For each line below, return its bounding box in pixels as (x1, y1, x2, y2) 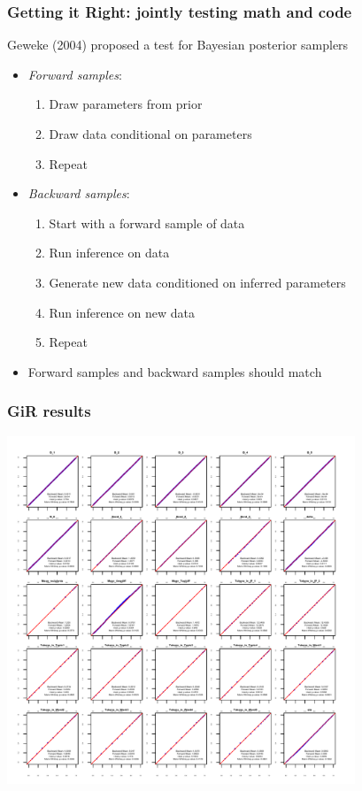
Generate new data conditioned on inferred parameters (49, 273, 346, 291)
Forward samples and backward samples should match (27, 362, 322, 380)
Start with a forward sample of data (49, 213, 245, 232)
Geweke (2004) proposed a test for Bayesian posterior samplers (7, 35, 349, 54)
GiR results (7, 400, 91, 422)
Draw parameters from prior (49, 95, 203, 113)
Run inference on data (49, 243, 170, 262)
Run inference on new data (49, 303, 195, 321)
